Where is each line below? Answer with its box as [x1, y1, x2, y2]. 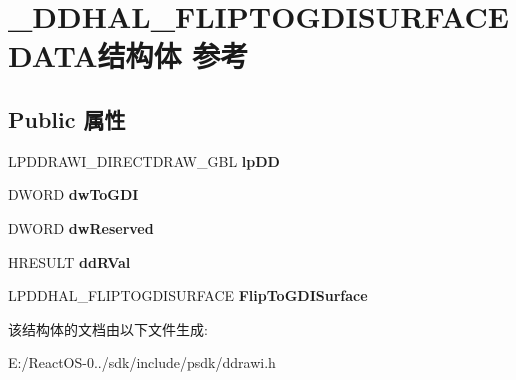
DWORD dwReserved [8, 217, 154, 238]
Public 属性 [8, 103, 126, 134]
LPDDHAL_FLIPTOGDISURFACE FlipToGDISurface [8, 285, 368, 306]
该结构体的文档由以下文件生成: [8, 318, 208, 339]
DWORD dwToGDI [8, 184, 139, 205]
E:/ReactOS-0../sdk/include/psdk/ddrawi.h [8, 352, 276, 373]
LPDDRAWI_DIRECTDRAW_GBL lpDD [8, 150, 280, 171]
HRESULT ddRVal [8, 251, 131, 272]
